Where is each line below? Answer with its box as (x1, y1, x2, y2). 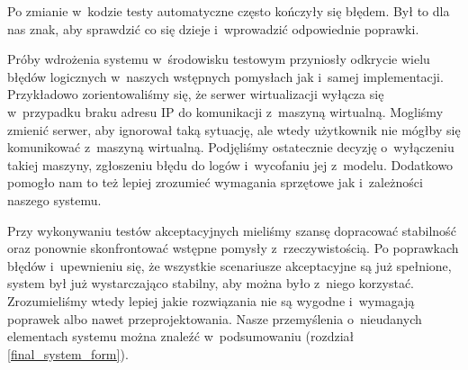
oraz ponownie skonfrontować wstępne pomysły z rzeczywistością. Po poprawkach (7, 239, 459, 257)
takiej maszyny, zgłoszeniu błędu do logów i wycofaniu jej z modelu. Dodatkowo (7, 155, 454, 174)
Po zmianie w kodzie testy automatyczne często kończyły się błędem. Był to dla (7, 2, 450, 20)
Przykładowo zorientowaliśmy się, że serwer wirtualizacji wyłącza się (7, 85, 384, 104)
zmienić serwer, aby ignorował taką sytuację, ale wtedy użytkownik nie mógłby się (7, 120, 461, 139)
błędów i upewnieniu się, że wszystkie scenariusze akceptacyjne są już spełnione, (7, 256, 452, 275)
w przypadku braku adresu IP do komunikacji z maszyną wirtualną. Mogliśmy (7, 102, 444, 121)
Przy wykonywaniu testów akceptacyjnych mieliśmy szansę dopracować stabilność (7, 221, 456, 239)
